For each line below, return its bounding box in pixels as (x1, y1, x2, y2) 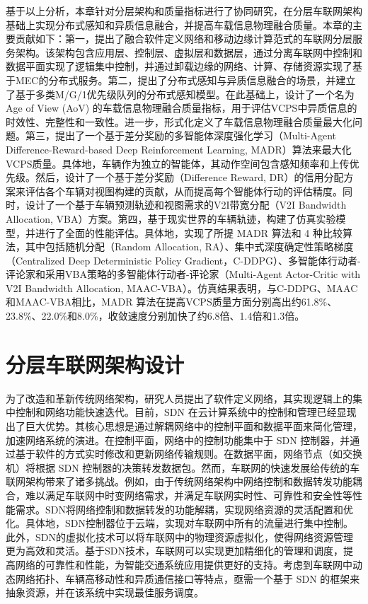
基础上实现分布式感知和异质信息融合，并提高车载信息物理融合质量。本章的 (6, 17, 352, 32)
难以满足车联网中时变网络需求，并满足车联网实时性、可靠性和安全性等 (25, 487, 352, 502)
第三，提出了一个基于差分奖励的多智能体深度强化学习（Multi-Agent (25, 128, 337, 143)
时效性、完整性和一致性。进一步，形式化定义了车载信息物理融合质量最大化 (6, 114, 352, 129)
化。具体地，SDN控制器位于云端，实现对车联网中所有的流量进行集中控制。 (6, 516, 353, 530)
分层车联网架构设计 (6, 349, 185, 378)
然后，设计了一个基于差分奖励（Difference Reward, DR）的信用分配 (35, 170, 344, 185)
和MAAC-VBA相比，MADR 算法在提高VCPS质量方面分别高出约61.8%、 (6, 294, 338, 309)
